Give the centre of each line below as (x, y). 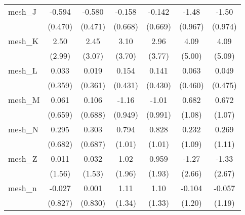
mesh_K (24, 41)
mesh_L (23, 70)
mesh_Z (23, 158)
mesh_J (22, 11)
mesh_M (24, 100)
